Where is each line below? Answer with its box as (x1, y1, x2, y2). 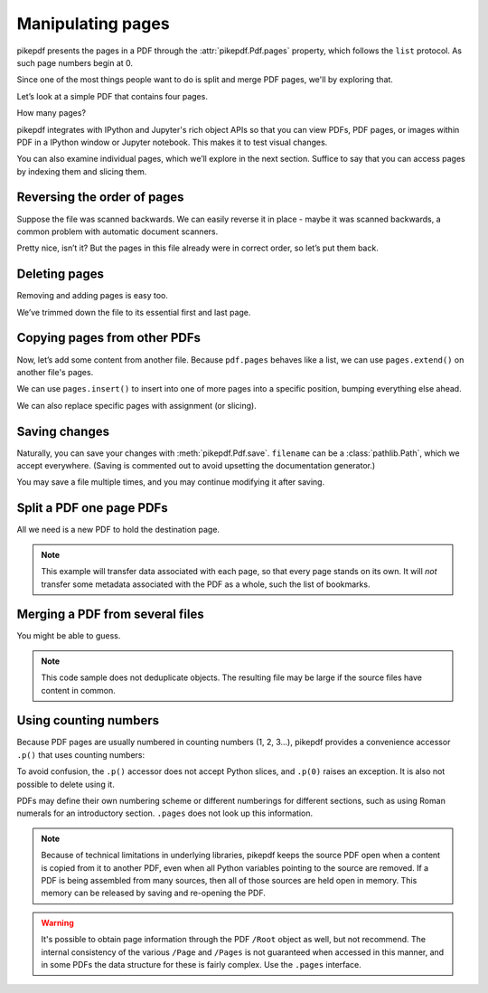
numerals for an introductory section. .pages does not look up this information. (16, 808, 314, 818)
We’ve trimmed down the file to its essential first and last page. (16, 307, 251, 317)
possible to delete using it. (16, 779, 115, 790)
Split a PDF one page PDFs (16, 500, 168, 515)
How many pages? (16, 108, 86, 118)
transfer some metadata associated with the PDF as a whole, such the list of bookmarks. (41, 579, 371, 590)
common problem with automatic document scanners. (16, 226, 219, 237)
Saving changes (16, 423, 110, 439)
